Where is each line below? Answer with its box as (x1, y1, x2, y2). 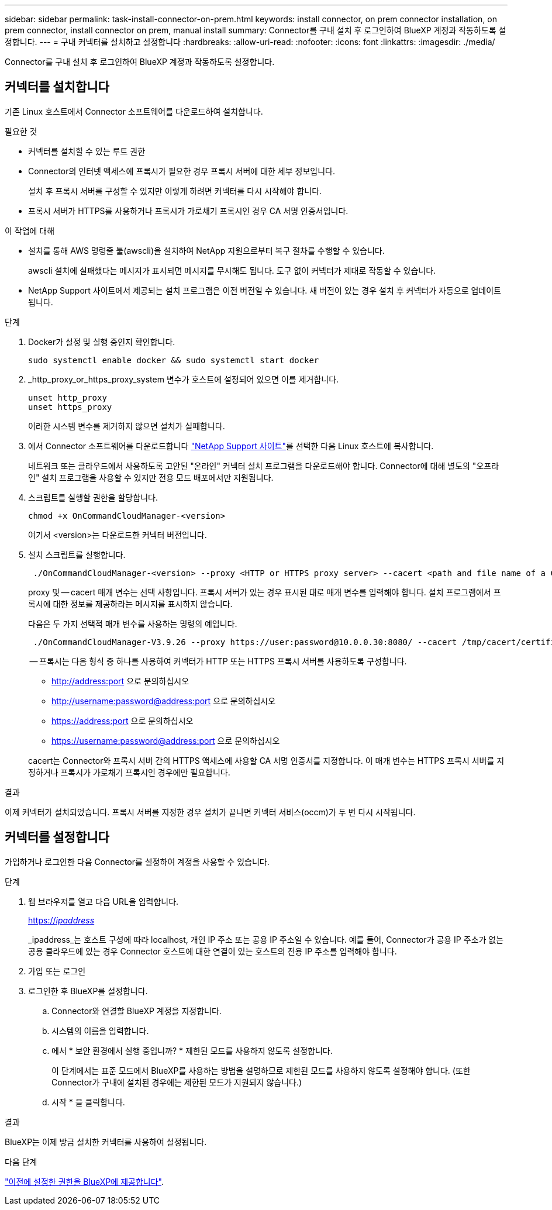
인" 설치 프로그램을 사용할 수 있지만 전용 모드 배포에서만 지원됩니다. (28, 472, 274, 482)
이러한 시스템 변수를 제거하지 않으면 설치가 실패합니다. (28, 420, 225, 431)
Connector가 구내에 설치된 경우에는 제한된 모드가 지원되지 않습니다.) (51, 1077, 302, 1087)
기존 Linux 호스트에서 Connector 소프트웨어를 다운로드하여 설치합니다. (5, 106, 263, 116)
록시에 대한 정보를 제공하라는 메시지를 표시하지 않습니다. (28, 598, 233, 609)
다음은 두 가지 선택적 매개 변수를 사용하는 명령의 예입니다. (28, 618, 237, 629)
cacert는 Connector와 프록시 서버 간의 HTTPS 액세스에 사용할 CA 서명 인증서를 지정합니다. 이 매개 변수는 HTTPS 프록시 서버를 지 (28, 755, 505, 766)
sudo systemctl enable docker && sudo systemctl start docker (28, 355, 319, 365)
